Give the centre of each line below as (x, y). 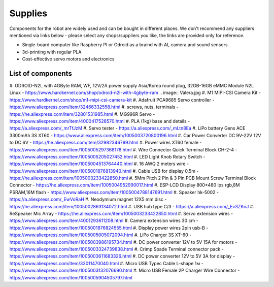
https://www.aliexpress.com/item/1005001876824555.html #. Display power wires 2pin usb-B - (109, 228)
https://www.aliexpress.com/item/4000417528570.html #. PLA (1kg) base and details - (100, 121)
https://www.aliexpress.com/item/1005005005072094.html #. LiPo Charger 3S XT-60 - (100, 235)
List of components (41, 73)
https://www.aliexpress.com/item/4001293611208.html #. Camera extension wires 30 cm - (104, 220)
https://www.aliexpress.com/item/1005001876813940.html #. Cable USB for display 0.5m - (104, 171)
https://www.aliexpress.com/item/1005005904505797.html (71, 277)
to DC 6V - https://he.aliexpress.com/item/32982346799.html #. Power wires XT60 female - (106, 143)
